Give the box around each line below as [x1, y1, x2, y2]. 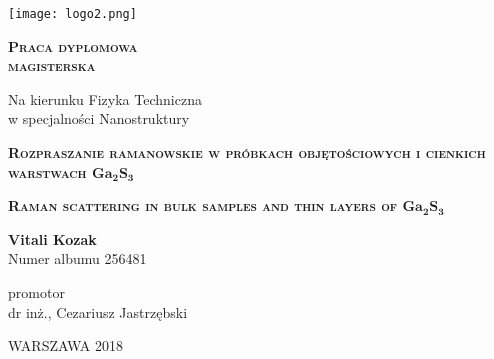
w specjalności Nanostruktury [8, 108, 190, 129]
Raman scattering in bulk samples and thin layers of [8, 195, 398, 216]
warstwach [8, 161, 87, 182]
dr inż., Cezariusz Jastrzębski [8, 301, 188, 322]
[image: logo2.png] [8, 7, 137, 21]
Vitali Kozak [8, 228, 97, 249]
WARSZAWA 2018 [8, 335, 123, 356]
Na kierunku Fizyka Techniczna [8, 88, 202, 109]
